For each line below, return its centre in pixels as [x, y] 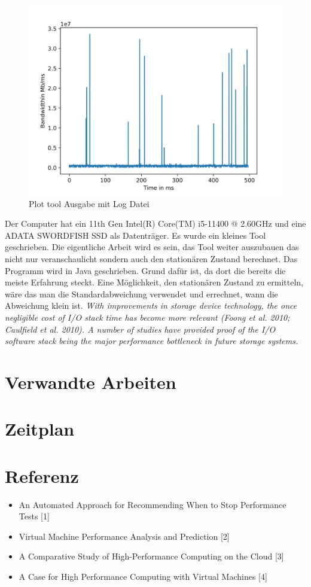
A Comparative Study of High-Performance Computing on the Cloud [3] [151, 556]
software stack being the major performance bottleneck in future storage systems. [152, 341]
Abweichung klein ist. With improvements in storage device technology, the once [151, 305]
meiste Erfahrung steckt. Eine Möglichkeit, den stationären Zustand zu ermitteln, [154, 282]
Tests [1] [34, 516]
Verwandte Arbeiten [91, 381]
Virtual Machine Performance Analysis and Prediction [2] [124, 536]
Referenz [42, 475]
